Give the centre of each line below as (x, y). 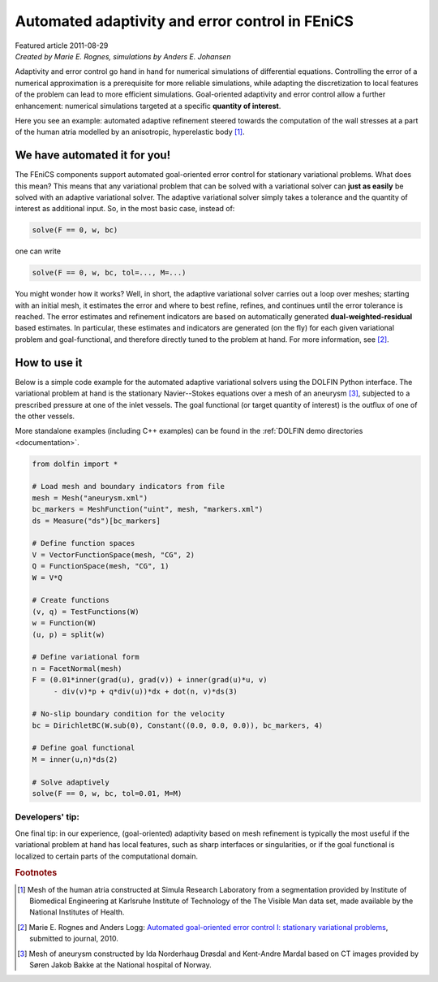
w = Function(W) (64, 623)
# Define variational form (86, 657)
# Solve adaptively (71, 782)
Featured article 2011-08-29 (62, 45)
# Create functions (71, 600)
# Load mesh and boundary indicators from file (128, 487)
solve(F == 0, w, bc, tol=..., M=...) (109, 273)
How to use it (49, 363)
